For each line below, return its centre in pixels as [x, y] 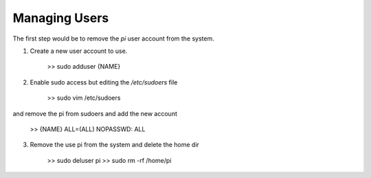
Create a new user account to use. [79, 51]
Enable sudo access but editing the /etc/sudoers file [104, 82]
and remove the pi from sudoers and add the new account [95, 113]
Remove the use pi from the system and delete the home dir [114, 145]
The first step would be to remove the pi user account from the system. [113, 38]
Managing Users [61, 18]
